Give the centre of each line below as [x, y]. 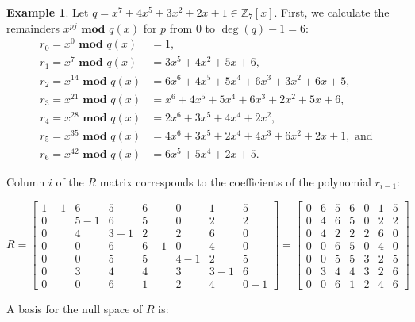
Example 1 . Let [48, 12]
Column [26, 181]
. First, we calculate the [332, 12]
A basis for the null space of [75, 308]
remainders [33, 27]
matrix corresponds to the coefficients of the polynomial [235, 181]
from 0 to [192, 27]
